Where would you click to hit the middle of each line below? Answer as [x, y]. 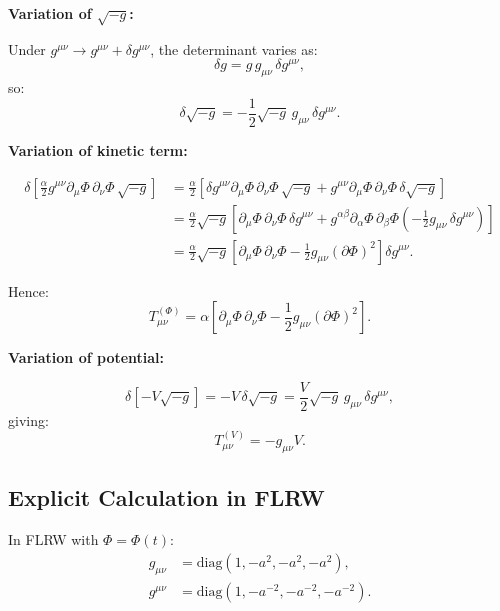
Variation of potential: [86, 357]
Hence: [28, 290]
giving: [28, 419]
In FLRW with [53, 539]
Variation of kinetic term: [98, 149]
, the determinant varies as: [234, 48]
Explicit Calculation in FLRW [166, 497]
